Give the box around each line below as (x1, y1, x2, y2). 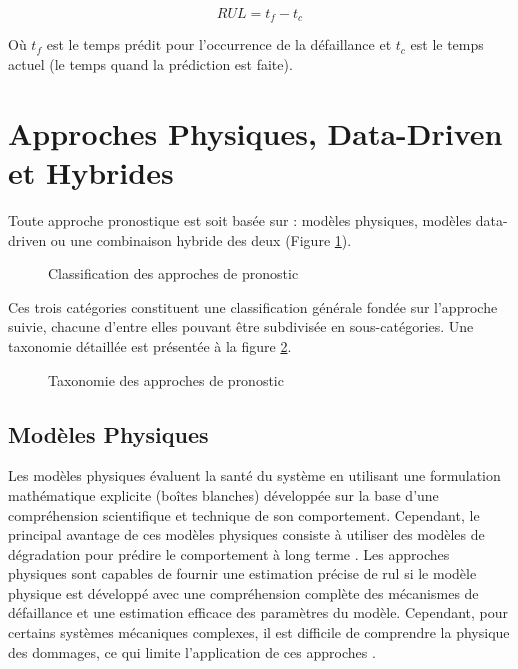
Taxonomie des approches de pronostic (48, 369, 284, 390)
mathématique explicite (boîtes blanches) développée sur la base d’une (8, 484, 439, 505)
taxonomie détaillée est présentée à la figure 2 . (8, 335, 292, 356)
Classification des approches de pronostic (48, 263, 299, 284)
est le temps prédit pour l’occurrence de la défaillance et (46, 34, 392, 55)
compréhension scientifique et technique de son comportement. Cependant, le (8, 504, 480, 525)
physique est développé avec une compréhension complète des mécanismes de (8, 582, 479, 603)
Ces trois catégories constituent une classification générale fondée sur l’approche (8, 296, 498, 317)
